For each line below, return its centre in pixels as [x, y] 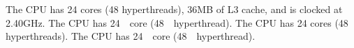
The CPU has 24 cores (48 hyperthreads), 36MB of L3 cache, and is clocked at [174, 9]
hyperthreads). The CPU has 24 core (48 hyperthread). [131, 36]
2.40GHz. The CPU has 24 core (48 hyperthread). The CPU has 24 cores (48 [177, 22]
